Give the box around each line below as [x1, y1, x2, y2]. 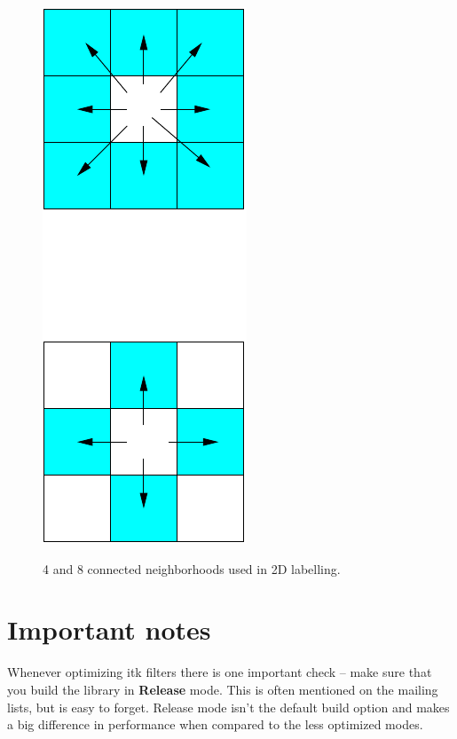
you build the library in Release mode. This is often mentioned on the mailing [7, 680, 438, 698]
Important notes [7, 611, 211, 648]
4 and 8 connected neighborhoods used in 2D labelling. [43, 559, 341, 578]
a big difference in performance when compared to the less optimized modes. [7, 715, 423, 734]
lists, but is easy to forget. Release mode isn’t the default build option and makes [7, 697, 450, 716]
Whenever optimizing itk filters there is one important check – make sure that [7, 663, 432, 681]
